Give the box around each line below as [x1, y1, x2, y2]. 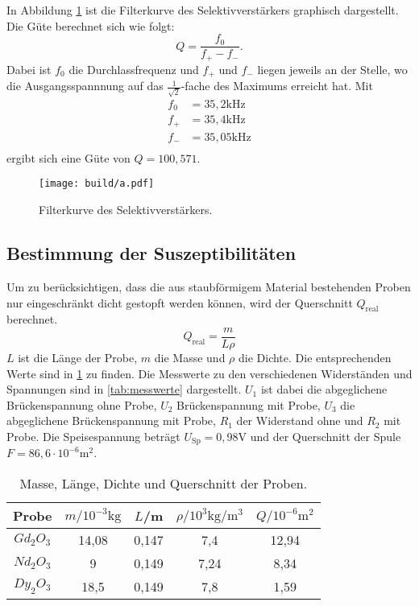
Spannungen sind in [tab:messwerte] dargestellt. [6, 381, 242, 398]
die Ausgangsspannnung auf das [6, 77, 164, 94]
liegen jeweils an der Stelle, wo [257, 60, 408, 77]
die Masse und [154, 348, 226, 365]
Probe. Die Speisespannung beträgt [6, 427, 180, 444]
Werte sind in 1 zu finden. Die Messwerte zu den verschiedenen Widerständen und [6, 365, 413, 381]
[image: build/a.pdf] [39, 178, 155, 190]
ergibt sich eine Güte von [6, 149, 131, 166]
